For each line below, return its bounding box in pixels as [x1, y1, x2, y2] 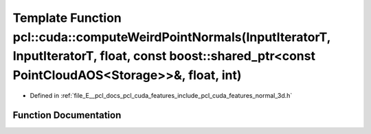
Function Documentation [12, 109, 122, 121]
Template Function [12, 10, 122, 25]
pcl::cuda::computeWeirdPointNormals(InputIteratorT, [12, 29, 331, 44]
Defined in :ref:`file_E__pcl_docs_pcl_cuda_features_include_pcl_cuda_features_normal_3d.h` [30, 91, 293, 99]
